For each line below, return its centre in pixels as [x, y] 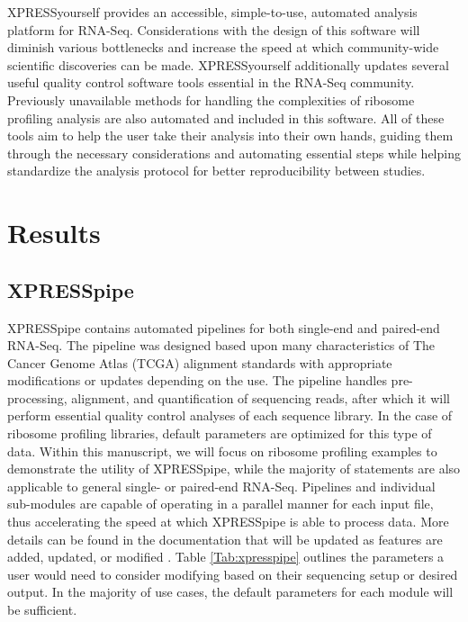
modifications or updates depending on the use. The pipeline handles [197, 380]
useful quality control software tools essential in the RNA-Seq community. [211, 82]
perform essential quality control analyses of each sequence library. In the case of [230, 415]
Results [54, 233]
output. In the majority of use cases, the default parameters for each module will [230, 592]
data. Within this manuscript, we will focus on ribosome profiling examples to [222, 451]
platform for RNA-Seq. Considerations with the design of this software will [214, 29]
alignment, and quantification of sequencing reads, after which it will [261, 397]
